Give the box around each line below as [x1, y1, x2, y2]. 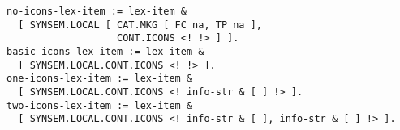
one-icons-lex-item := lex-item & [6, 73, 193, 85]
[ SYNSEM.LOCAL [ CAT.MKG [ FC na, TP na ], [18, 19, 262, 31]
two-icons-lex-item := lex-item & [6, 99, 193, 111]
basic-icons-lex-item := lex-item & [6, 45, 204, 57]
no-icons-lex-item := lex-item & [6, 6, 187, 17]
